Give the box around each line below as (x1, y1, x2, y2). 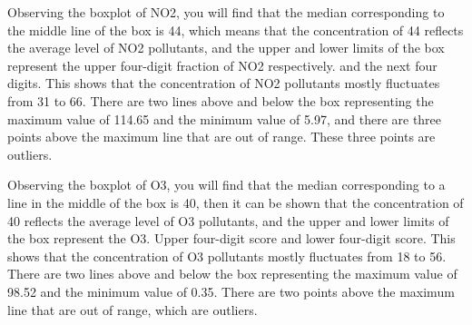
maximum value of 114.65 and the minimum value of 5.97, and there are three (7, 109, 442, 128)
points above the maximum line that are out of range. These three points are (7, 127, 436, 146)
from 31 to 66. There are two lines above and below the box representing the (7, 91, 434, 110)
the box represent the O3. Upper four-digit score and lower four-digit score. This (7, 229, 456, 248)
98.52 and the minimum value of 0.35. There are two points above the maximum (7, 281, 455, 300)
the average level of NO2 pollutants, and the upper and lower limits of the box (7, 38, 445, 57)
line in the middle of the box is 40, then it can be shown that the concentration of (7, 192, 464, 212)
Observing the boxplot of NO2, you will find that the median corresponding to (7, 3, 445, 21)
